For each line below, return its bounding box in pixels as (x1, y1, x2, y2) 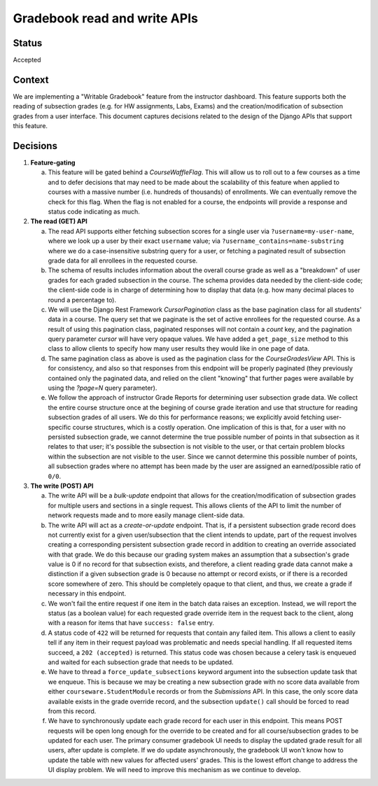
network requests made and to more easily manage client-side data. (48, 511, 245, 519)
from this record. (48, 707, 97, 715)
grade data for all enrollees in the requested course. (48, 256, 198, 265)
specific (48, 423, 71, 431)
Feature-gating (30, 158, 76, 167)
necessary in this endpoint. (48, 589, 126, 598)
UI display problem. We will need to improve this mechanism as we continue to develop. (48, 766, 301, 774)
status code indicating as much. (48, 207, 140, 216)
